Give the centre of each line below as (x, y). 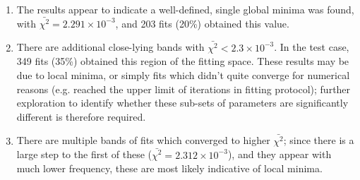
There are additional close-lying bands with (110, 47)
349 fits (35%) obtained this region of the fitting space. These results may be (183, 61)
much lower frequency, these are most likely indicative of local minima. (169, 168)
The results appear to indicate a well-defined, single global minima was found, (185, 9)
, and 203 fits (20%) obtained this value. (202, 23)
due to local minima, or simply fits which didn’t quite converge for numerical (183, 74)
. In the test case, (312, 47)
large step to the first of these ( (84, 154)
